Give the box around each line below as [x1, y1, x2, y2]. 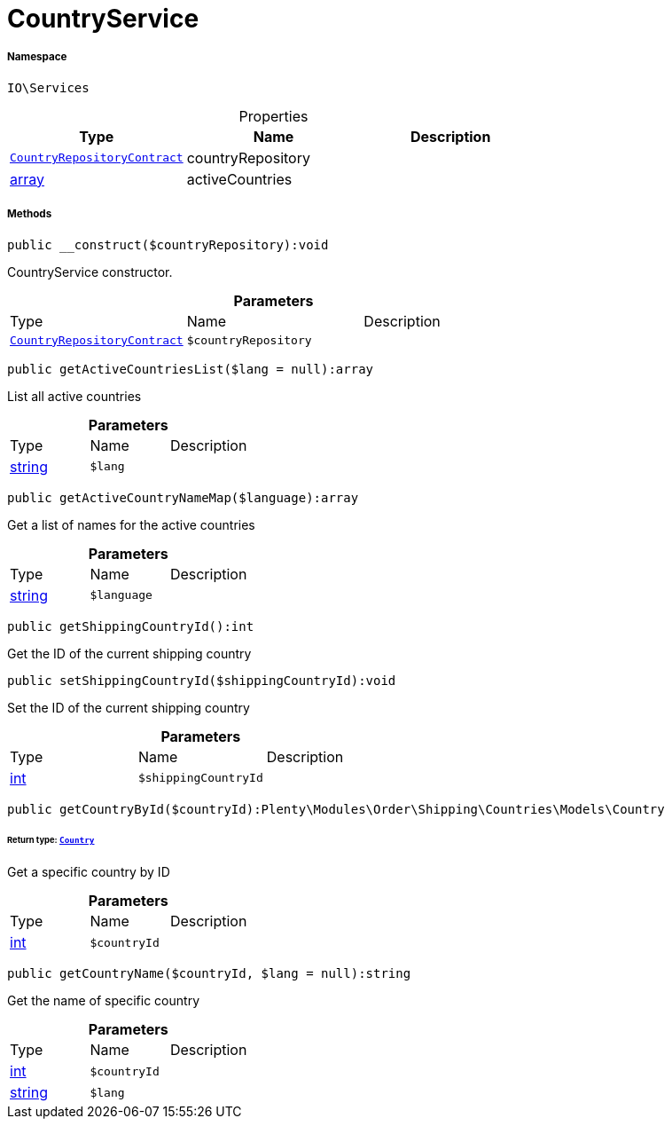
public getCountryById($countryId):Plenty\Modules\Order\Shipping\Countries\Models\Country [7, 801, 665, 816]
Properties [238, 106, 309, 125]
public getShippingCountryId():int [7, 618, 254, 634]
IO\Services [7, 80, 90, 95]
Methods [7, 208, 52, 221]
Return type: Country [7, 835, 95, 846]
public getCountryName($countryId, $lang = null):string [7, 966, 411, 981]
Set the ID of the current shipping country [7, 699, 250, 715]
